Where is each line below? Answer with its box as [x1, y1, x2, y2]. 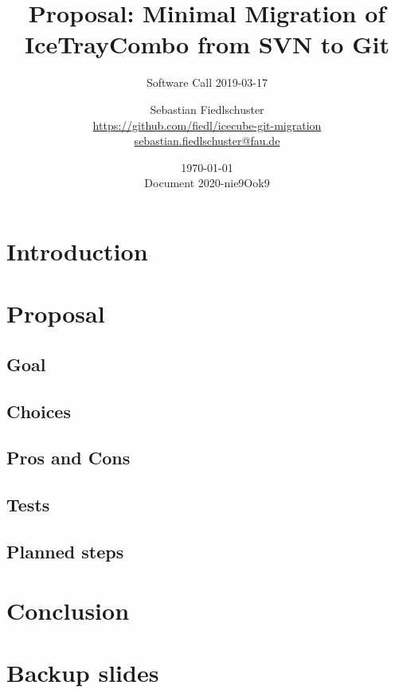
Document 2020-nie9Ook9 [144, 174, 270, 191]
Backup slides [6, 656, 159, 688]
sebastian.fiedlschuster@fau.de [134, 132, 280, 149]
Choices [6, 398, 71, 423]
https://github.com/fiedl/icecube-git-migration [92, 116, 322, 133]
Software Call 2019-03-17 [146, 74, 268, 91]
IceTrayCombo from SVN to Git [25, 28, 389, 61]
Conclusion [6, 593, 130, 626]
